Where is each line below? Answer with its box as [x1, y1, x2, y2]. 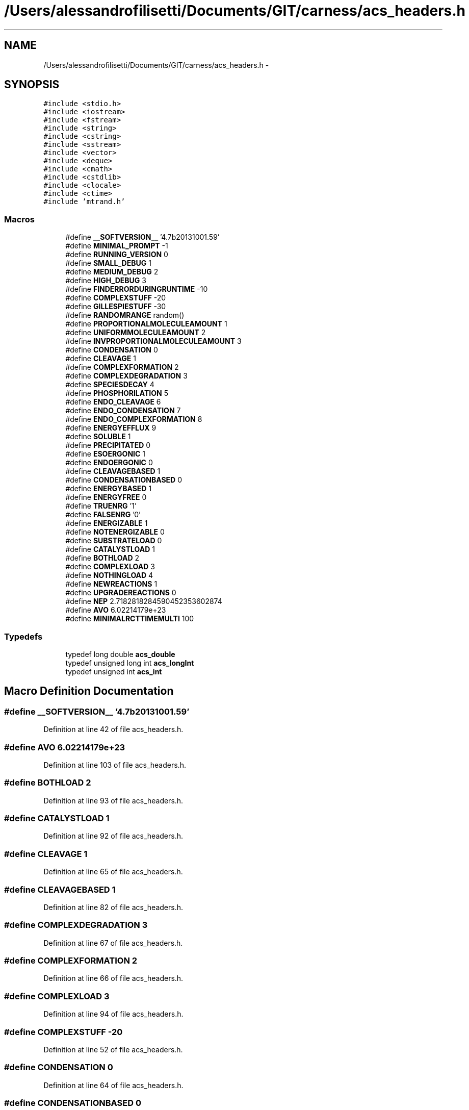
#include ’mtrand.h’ [43, 197, 125, 206]
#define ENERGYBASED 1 [65, 484, 152, 493]
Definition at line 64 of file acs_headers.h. [43, 1080, 184, 1090]
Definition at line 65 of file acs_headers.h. [43, 867, 183, 876]
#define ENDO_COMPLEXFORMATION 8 [65, 415, 202, 424]
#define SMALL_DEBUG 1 [65, 259, 151, 268]
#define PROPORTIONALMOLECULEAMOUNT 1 [65, 319, 227, 329]
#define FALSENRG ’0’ [65, 510, 141, 519]
